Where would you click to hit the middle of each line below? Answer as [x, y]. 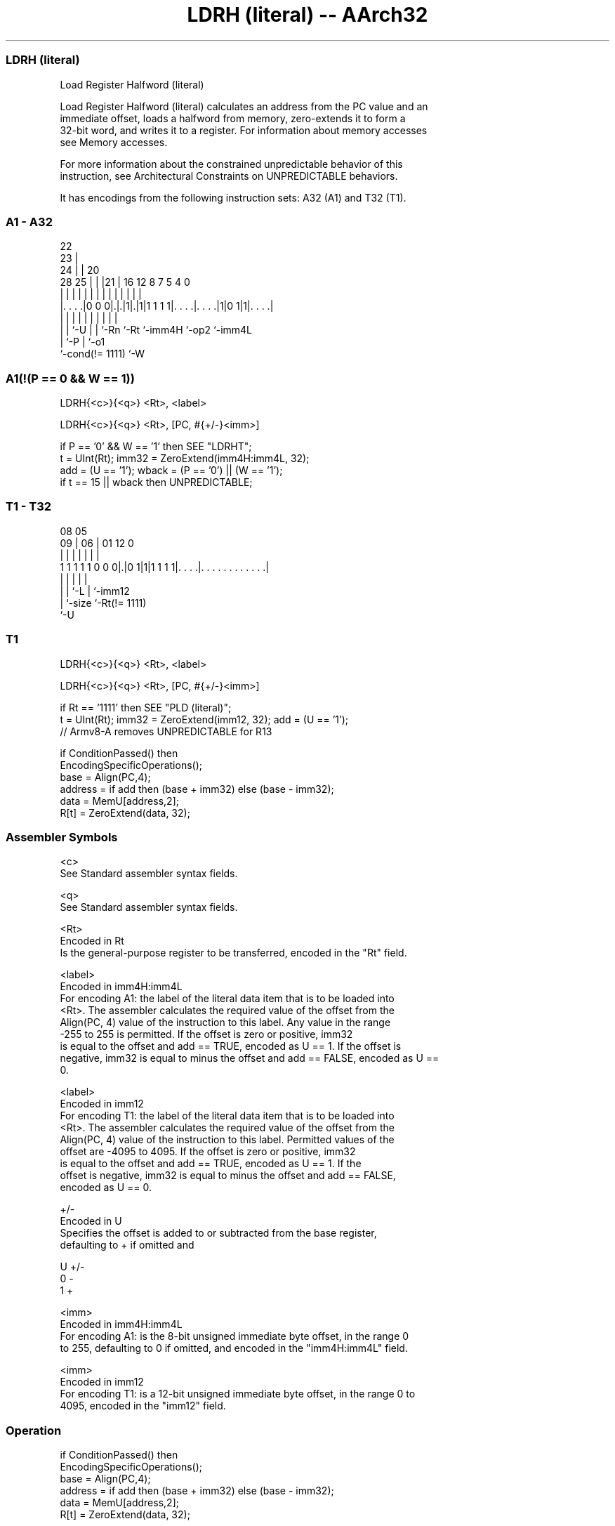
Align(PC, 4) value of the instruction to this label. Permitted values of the [227, 1140]
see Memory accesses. [114, 142]
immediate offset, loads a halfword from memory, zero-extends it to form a [233, 118]
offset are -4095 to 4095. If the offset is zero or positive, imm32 [208, 1152]
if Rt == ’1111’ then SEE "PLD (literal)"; [146, 707]
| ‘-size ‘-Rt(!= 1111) [103, 603]
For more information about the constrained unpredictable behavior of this [231, 164]
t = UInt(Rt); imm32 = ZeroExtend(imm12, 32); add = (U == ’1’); [204, 719]
